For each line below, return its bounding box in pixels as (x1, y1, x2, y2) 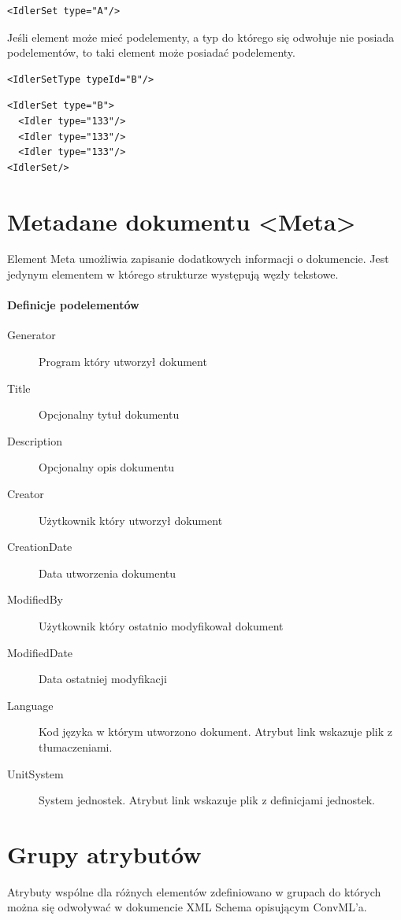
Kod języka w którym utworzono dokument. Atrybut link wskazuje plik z (39, 723, 392, 740)
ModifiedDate (7, 644, 73, 660)
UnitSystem (7, 765, 64, 781)
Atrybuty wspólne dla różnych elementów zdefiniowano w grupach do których (7, 883, 381, 900)
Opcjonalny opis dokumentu (39, 459, 175, 475)
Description (7, 432, 62, 449)
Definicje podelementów (7, 297, 139, 313)
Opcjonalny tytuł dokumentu (39, 406, 180, 423)
